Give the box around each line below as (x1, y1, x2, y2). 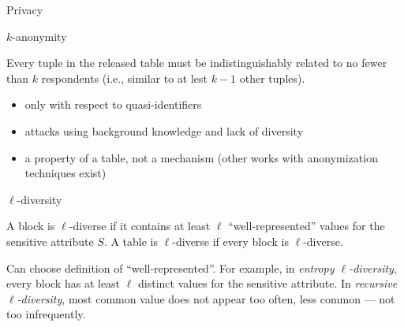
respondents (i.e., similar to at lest (41, 69, 208, 86)
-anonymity (12, 28, 67, 44)
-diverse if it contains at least (69, 217, 211, 234)
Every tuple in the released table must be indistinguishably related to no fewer (6, 54, 387, 71)
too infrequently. (6, 306, 86, 322)
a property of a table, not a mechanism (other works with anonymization (24, 149, 378, 165)
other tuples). (239, 69, 305, 86)
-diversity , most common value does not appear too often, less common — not (17, 290, 395, 307)
